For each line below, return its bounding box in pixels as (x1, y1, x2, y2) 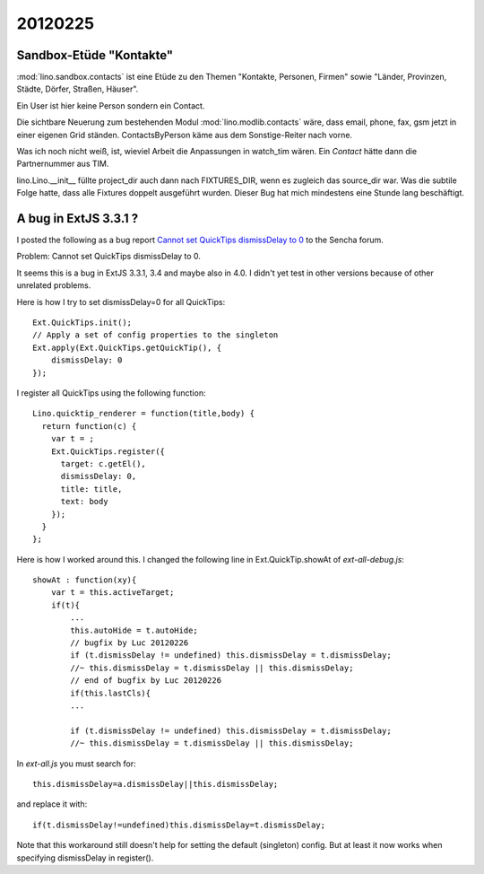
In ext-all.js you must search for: (16, 758, 136, 769)
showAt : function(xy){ (32, 575, 137, 585)
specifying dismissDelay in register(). (16, 852, 154, 863)
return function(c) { (41, 421, 137, 431)
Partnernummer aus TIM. (16, 158, 109, 170)
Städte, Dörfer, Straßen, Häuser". (16, 83, 139, 94)
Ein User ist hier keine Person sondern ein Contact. (16, 100, 205, 111)
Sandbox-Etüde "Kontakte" (16, 48, 174, 63)
